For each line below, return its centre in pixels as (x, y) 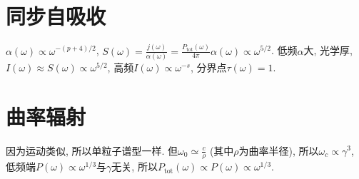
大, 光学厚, (328, 50)
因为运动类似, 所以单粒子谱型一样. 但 (92, 150)
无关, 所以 (135, 167)
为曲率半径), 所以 (279, 150)
